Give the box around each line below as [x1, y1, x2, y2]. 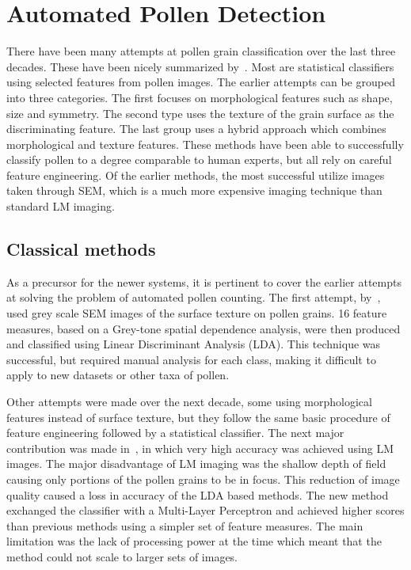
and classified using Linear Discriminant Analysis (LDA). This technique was [6, 336, 381, 352]
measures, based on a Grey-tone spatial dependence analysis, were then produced [6, 320, 401, 336]
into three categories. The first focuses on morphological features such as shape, [6, 89, 393, 105]
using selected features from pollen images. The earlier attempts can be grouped [6, 74, 395, 90]
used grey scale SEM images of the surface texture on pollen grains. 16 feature [6, 305, 387, 321]
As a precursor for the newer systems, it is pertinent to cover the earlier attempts [6, 273, 401, 290]
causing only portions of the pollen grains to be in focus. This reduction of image [6, 470, 400, 487]
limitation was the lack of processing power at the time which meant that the [6, 533, 382, 549]
